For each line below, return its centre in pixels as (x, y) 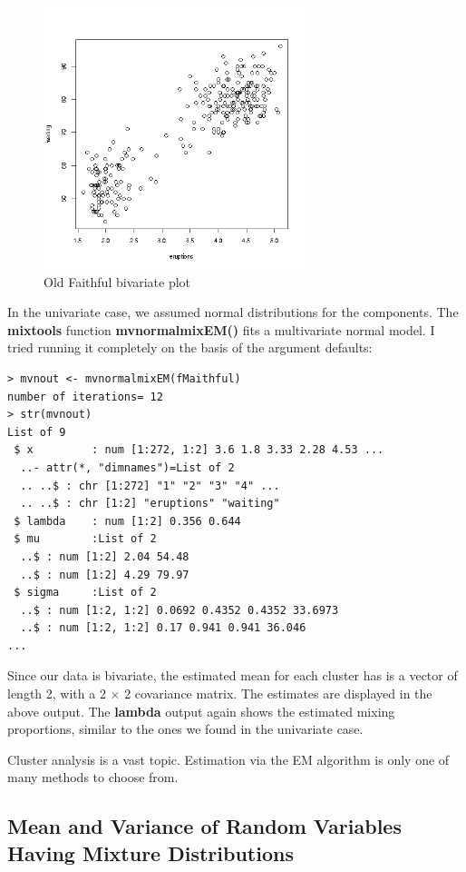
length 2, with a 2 (57, 694)
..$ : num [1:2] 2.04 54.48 (105, 556)
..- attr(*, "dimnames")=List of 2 (127, 467)
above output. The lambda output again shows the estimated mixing (201, 711)
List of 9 (37, 432)
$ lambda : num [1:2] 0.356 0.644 (127, 521)
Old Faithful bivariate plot (117, 281)
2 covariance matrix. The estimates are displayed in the (278, 694)
